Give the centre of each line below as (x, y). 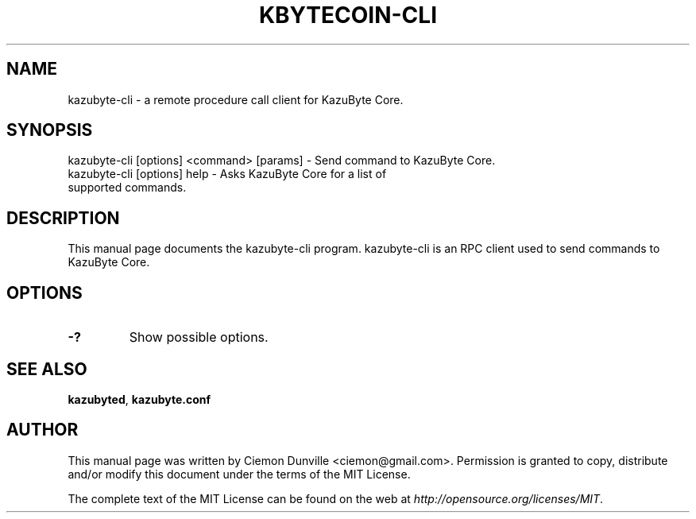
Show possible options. (199, 337)
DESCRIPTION (63, 218)
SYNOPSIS (50, 130)
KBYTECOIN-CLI (348, 15)
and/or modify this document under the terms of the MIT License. (239, 474)
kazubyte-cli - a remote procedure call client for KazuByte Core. (236, 99)
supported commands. (127, 188)
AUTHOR (43, 430)
